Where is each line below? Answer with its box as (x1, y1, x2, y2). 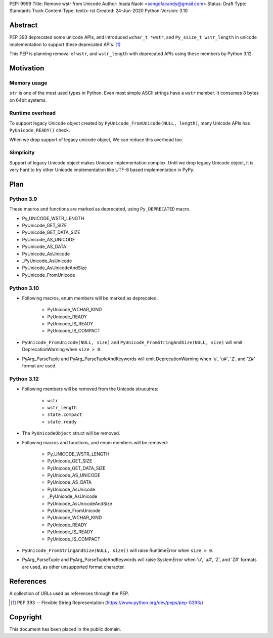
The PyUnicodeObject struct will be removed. (22, 430, 121, 436)
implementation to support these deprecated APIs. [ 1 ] (9, 41, 121, 48)
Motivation (9, 64, 44, 72)
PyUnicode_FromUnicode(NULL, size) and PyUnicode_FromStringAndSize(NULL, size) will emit (22, 339, 243, 345)
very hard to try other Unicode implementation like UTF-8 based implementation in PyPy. (9, 167, 195, 173)
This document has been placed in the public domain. (9, 626, 121, 632)
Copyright (9, 613, 42, 621)
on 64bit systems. (9, 97, 47, 103)
